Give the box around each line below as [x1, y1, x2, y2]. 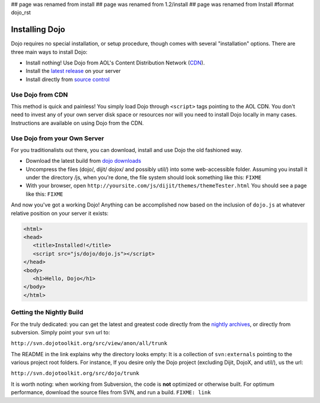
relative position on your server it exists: [11, 209, 109, 217]
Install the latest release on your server [25, 67, 121, 75]
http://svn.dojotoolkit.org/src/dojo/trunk [11, 370, 139, 377]
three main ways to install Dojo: [11, 48, 88, 56]
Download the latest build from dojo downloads [25, 157, 142, 165]
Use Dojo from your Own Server [11, 134, 104, 142]
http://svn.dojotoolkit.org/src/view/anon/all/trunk [11, 340, 168, 347]
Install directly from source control [25, 76, 110, 83]
